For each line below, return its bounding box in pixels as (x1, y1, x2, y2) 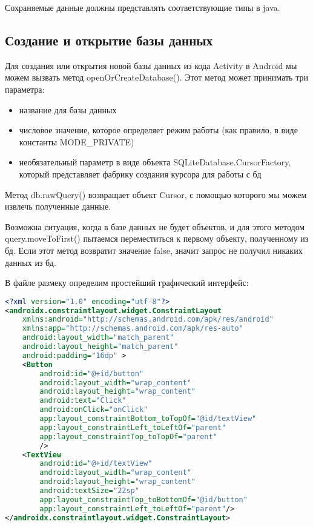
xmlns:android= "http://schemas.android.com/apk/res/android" (22, 315, 274, 324)
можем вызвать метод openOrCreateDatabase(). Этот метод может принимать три (5, 71, 308, 84)
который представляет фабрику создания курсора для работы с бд (19, 167, 262, 180)
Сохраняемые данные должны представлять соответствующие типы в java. (5, 1, 280, 13)
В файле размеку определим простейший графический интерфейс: (5, 276, 249, 289)
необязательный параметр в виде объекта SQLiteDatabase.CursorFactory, (19, 156, 291, 168)
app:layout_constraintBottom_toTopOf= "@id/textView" (39, 414, 257, 423)
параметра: (5, 82, 45, 95)
